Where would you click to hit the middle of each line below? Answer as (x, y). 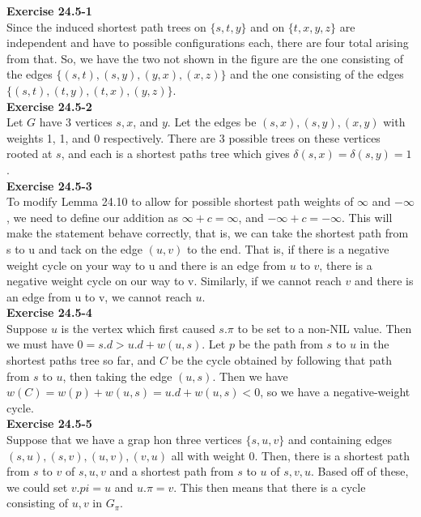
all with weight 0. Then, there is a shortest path (291, 455)
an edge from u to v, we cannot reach (99, 296)
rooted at (30, 154)
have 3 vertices (76, 122)
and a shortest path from (172, 471)
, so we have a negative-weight (335, 392)
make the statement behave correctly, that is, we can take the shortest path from (208, 233)
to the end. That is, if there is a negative (288, 248)
